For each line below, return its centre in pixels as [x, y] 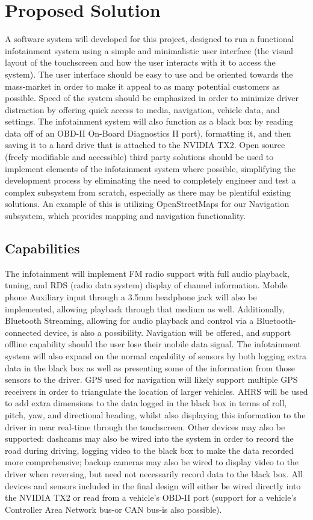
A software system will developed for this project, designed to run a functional [150, 39]
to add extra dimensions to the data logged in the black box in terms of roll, [146, 403]
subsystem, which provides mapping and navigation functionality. [126, 216]
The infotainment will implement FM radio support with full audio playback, [147, 273]
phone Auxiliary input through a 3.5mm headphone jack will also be [131, 297]
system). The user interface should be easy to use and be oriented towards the [149, 74]
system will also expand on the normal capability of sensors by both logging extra [156, 355]
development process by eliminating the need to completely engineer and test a [150, 180]
